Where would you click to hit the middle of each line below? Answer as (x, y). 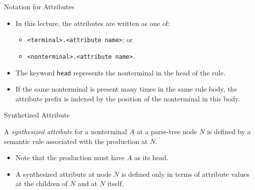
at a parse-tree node (167, 131)
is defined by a (229, 131)
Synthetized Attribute (37, 115)
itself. (115, 183)
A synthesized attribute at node (63, 174)
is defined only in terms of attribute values (185, 174)
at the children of (42, 183)
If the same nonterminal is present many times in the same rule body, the (126, 89)
